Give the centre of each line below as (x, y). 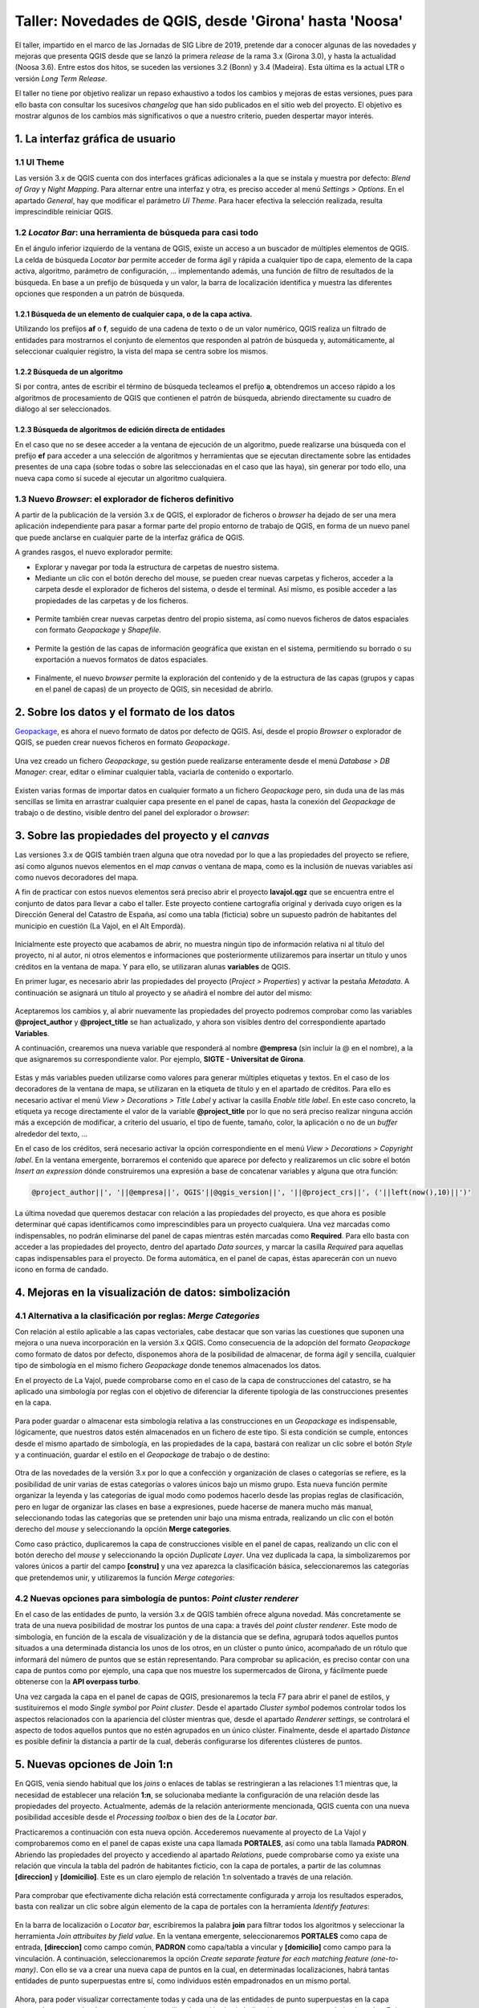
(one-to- (384, 1958)
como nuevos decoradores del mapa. (77, 877)
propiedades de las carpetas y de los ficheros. (112, 600)
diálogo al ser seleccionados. (63, 409)
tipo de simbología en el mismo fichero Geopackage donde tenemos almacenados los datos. (168, 1365)
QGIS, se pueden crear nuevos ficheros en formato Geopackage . (122, 742)
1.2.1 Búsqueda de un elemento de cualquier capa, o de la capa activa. (134, 314)
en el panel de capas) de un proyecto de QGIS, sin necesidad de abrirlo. (154, 689)
